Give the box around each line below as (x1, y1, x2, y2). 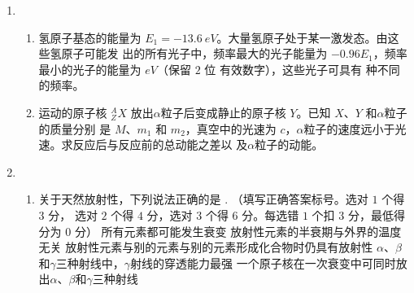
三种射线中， (55, 254, 124, 271)
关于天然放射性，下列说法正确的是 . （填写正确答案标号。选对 (38, 190, 368, 208)
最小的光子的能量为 (38, 60, 142, 77)
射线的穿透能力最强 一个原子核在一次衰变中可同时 (130, 254, 396, 271)
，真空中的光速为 (185, 120, 277, 137)
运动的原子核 (38, 103, 107, 120)
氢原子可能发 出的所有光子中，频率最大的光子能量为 (50, 45, 328, 62)
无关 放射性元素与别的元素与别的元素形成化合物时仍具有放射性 (38, 238, 373, 256)
